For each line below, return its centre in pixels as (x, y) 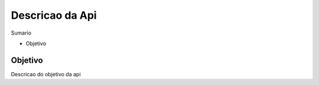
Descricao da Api (54, 15)
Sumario (21, 33)
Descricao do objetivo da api (46, 74)
